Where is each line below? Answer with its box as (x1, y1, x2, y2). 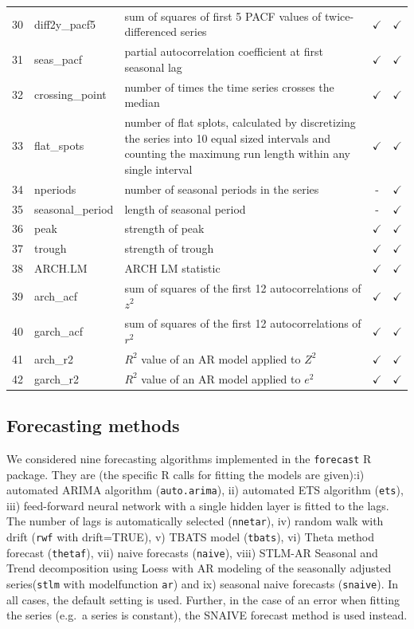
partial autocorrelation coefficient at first (124, 43, 323, 60)
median (124, 94, 160, 111)
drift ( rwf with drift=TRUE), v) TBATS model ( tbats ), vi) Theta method (6, 529, 375, 545)
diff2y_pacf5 (34, 15, 96, 32)
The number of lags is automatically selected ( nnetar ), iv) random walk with (6, 513, 384, 529)
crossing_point (34, 86, 107, 103)
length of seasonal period (124, 200, 246, 217)
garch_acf (34, 323, 84, 340)
